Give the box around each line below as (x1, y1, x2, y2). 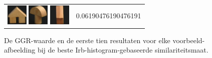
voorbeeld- (172, 35, 205, 45)
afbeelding (4, 45, 36, 55)
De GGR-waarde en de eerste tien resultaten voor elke (4, 35, 170, 45)
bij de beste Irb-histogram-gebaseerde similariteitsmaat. (37, 45, 208, 55)
